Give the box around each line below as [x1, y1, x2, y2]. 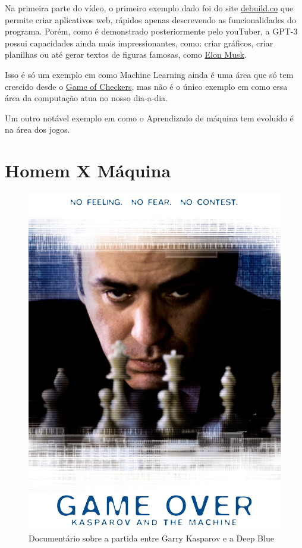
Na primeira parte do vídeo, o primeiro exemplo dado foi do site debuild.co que [5, 2, 294, 14]
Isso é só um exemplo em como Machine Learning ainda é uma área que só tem [5, 68, 294, 80]
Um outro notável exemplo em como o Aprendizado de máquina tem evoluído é [5, 111, 294, 124]
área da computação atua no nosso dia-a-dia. [5, 92, 168, 104]
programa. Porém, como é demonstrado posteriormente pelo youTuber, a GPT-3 [5, 25, 298, 37]
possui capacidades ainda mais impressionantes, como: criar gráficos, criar [5, 36, 273, 49]
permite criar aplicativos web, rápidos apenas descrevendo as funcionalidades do [5, 13, 296, 26]
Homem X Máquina [5, 158, 171, 183]
